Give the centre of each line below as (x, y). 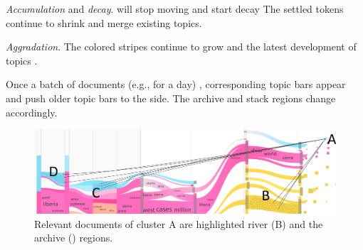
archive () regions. (74, 238)
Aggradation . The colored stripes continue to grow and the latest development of (181, 47)
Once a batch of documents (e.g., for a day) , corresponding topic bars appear (176, 84)
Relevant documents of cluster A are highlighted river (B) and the (179, 223)
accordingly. (32, 112)
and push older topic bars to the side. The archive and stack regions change (171, 98)
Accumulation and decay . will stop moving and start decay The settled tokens (175, 9)
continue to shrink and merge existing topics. (104, 22)
